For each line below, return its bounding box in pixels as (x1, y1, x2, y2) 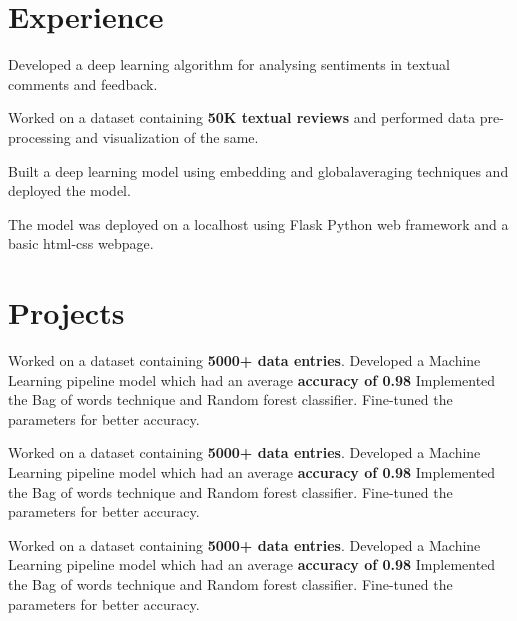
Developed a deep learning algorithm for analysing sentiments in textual (8, 54, 450, 75)
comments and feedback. (8, 73, 158, 94)
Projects (8, 292, 125, 333)
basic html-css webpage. (8, 233, 154, 254)
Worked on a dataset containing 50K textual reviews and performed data (8, 107, 476, 128)
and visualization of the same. (75, 126, 259, 147)
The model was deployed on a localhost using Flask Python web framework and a (8, 213, 509, 234)
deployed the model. (8, 180, 131, 201)
